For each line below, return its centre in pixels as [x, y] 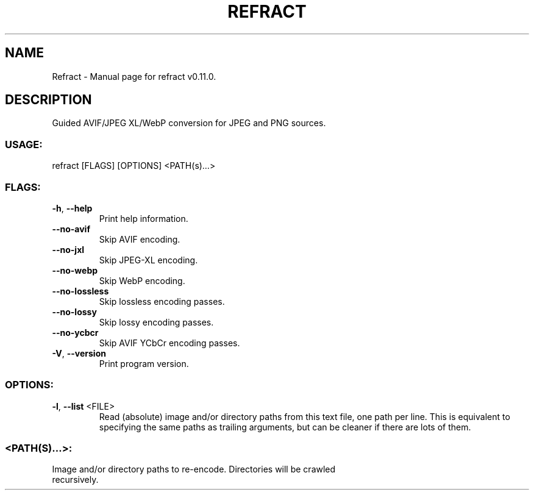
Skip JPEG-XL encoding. [148, 260]
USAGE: [24, 144]
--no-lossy [74, 312]
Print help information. [144, 218]
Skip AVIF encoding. [140, 239]
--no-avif [71, 229]
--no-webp [75, 270]
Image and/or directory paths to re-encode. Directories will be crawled [194, 469]
